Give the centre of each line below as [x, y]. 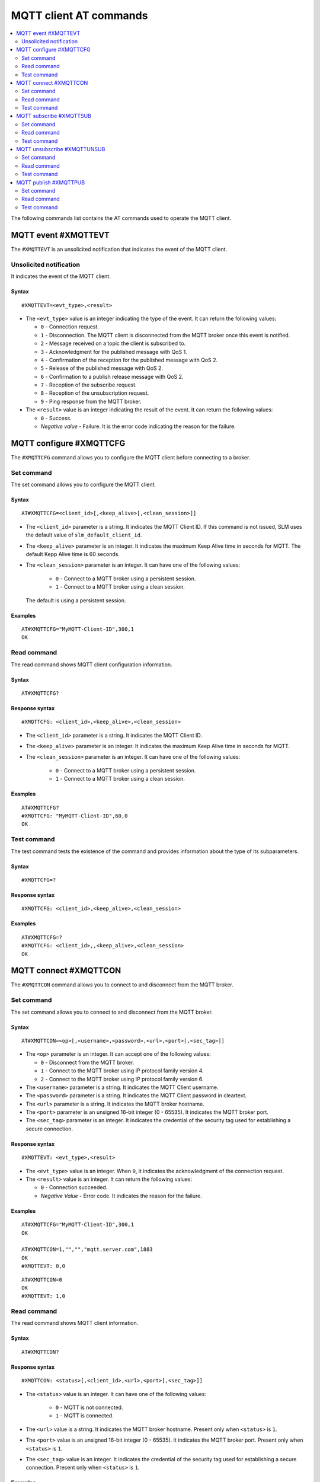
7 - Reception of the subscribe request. [89, 385]
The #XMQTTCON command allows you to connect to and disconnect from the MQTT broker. [122, 985]
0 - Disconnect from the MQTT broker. [87, 1062]
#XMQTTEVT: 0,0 [44, 1266]
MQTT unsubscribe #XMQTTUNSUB [61, 149]
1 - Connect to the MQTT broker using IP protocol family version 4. [122, 1071]
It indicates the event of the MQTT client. [61, 276]
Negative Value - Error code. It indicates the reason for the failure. [121, 1196]
